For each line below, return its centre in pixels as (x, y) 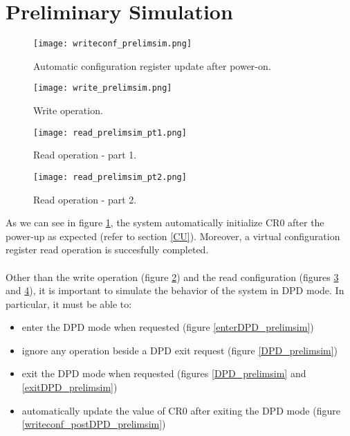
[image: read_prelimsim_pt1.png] (110, 133)
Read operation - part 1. (85, 155)
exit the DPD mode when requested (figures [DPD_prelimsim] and (164, 373)
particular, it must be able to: (69, 303)
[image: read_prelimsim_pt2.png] (110, 177)
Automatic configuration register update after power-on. (152, 65)
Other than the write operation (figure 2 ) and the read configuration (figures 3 (172, 276)
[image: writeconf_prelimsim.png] (113, 44)
